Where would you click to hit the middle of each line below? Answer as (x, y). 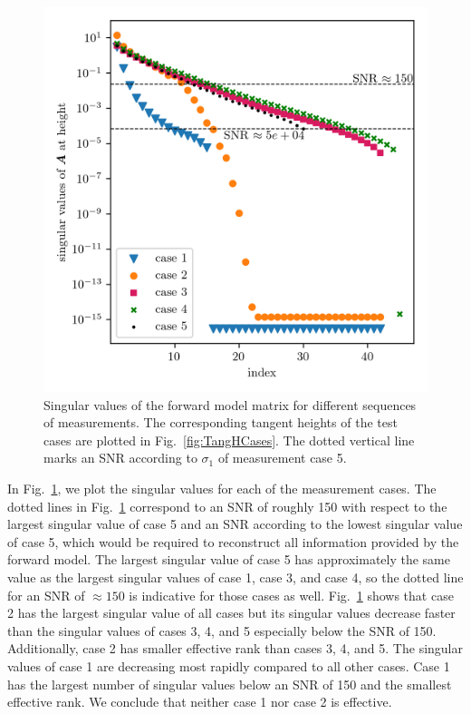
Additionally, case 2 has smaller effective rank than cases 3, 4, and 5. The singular (235, 648)
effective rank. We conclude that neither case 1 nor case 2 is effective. (200, 702)
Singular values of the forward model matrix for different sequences (230, 404)
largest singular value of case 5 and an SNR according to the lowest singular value (235, 524)
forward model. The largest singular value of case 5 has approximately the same (229, 559)
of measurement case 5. (282, 458)
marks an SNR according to (120, 458)
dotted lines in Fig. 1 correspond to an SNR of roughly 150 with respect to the (227, 506)
